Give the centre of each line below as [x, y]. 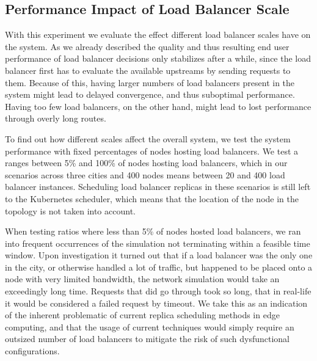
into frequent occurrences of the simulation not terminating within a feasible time [158, 243]
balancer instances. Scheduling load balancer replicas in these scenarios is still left [158, 187]
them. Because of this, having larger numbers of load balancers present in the [150, 82]
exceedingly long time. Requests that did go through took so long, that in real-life [158, 291]
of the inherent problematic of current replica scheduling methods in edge [142, 315]
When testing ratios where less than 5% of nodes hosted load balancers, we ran [153, 231]
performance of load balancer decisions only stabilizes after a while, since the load [158, 58]
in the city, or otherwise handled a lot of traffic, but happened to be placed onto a [159, 267]
